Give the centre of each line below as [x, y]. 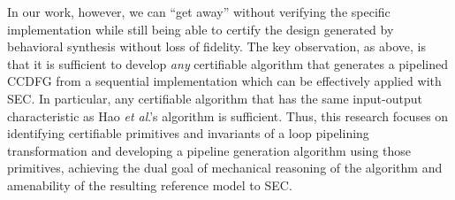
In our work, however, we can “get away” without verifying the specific [199, 12]
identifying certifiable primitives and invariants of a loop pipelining [188, 133]
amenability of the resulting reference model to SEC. [150, 185]
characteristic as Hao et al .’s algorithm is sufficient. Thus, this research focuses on [228, 115]
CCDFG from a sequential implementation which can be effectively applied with [224, 81]
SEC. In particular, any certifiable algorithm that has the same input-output [215, 98]
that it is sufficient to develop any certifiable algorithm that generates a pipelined [227, 63]
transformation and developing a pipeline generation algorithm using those [209, 150]
